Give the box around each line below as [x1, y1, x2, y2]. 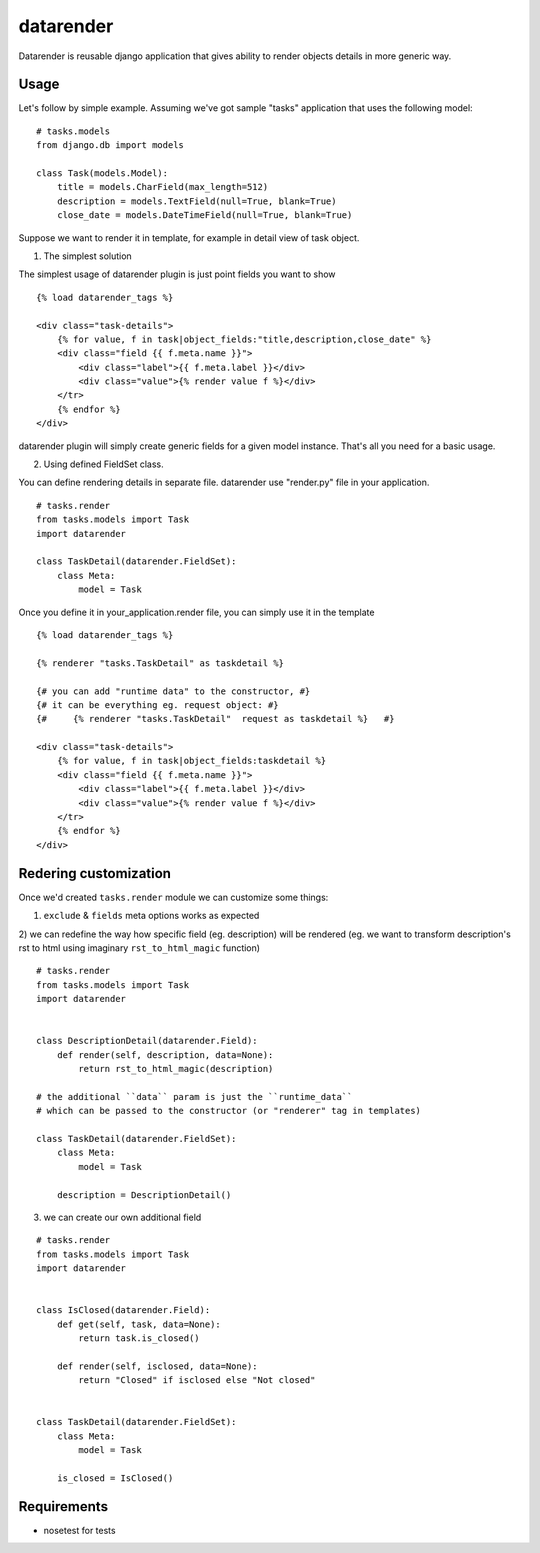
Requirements [18, 1498, 109, 1515]
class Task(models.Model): [36, 168, 169, 179]
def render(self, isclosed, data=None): [56, 1360, 259, 1372]
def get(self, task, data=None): [56, 1318, 222, 1330]
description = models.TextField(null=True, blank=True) [56, 195, 337, 207]
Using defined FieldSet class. [43, 458, 164, 470]
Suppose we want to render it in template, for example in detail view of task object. [18, 231, 360, 244]
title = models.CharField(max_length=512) [56, 181, 269, 193]
